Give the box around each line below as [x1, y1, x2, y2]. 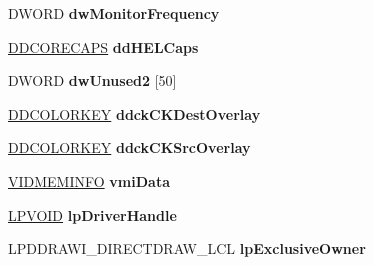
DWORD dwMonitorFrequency [8, 3, 220, 23]
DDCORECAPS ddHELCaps [8, 36, 199, 57]
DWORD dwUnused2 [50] [8, 70, 177, 91]
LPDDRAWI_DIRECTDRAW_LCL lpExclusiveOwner [8, 238, 366, 259]
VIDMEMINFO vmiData [8, 170, 170, 191]
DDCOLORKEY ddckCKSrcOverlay [8, 137, 251, 158]
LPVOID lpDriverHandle [8, 204, 177, 225]
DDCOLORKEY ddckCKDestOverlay [8, 103, 261, 124]
